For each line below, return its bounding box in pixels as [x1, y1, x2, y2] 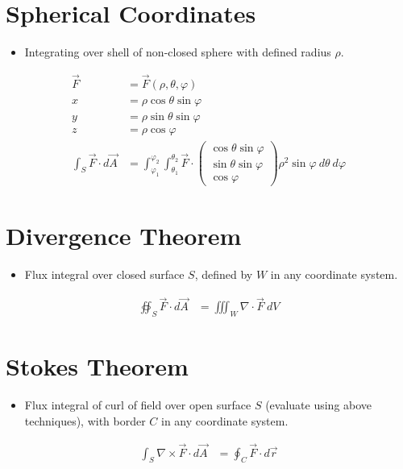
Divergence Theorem [6, 219, 242, 252]
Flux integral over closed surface [24, 266, 185, 283]
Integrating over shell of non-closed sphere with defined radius [24, 44, 331, 60]
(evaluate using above [265, 396, 372, 413]
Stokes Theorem [6, 350, 189, 383]
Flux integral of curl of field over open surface [24, 396, 251, 413]
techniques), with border [24, 412, 146, 429]
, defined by [194, 266, 253, 283]
